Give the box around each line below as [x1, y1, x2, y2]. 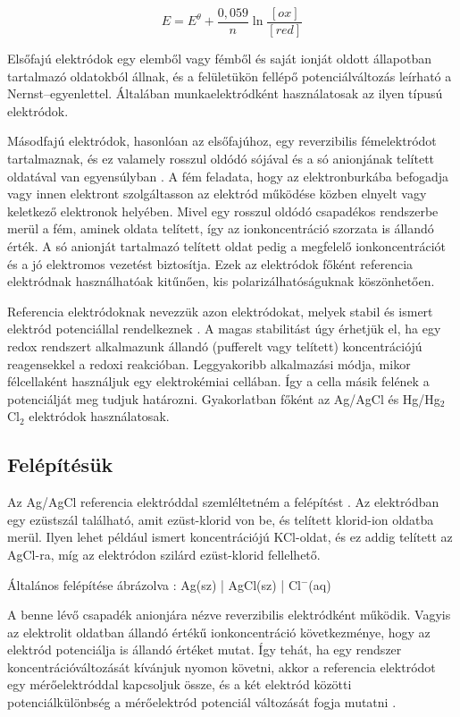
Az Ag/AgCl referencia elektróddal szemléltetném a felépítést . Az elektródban [7, 493, 439, 511]
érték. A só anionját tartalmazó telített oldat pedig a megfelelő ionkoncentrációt [7, 237, 446, 255]
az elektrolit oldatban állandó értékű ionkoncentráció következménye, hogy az [7, 622, 431, 641]
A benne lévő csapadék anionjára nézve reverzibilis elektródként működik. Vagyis [7, 605, 451, 624]
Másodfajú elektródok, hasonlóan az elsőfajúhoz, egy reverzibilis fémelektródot [7, 131, 437, 150]
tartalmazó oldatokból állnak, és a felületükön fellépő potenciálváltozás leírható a [7, 66, 452, 85]
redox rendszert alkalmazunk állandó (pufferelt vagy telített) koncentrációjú [7, 336, 422, 355]
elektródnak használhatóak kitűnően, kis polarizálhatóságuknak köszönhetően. [7, 272, 435, 291]
